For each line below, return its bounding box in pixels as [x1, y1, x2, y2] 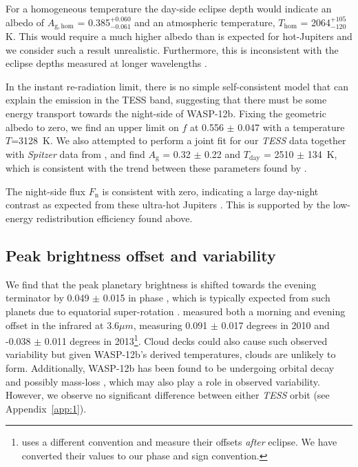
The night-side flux [6, 183, 85, 198]
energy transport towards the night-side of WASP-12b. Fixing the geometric [6, 106, 326, 121]
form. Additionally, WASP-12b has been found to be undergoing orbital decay [6, 361, 335, 375]
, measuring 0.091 [133, 317, 208, 332]
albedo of [6, 14, 45, 29]
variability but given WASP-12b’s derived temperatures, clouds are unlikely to [6, 347, 336, 361]
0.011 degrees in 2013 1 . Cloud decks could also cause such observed [44, 332, 328, 348]
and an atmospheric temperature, [134, 14, 275, 29]
